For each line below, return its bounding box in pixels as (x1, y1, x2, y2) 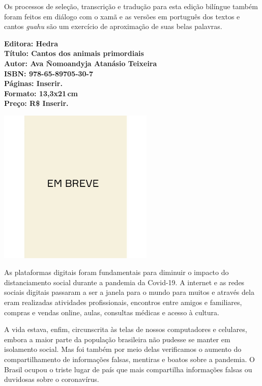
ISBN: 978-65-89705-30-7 (4, 68, 94, 78)
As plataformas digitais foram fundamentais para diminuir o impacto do (4, 267, 229, 278)
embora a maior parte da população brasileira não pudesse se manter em (4, 334, 230, 344)
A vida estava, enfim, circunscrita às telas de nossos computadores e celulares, (4, 324, 247, 335)
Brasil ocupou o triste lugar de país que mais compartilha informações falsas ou (4, 364, 252, 374)
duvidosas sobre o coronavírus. (4, 374, 99, 384)
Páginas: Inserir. (4, 78, 63, 89)
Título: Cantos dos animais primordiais (4, 48, 144, 59)
